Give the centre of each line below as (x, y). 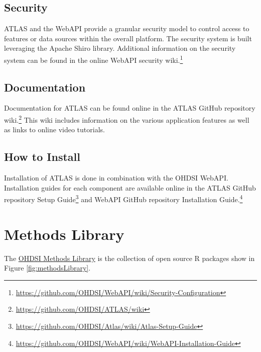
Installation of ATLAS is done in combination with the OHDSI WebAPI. (116, 178)
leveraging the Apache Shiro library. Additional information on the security (120, 48)
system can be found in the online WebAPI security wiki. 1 (94, 59)
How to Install (42, 157)
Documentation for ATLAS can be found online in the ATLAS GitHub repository (130, 108)
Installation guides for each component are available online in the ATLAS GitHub (130, 187)
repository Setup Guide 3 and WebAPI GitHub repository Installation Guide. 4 (123, 198)
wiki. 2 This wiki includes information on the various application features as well (127, 119)
